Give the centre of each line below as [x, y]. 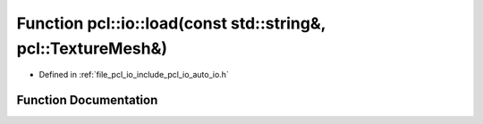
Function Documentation [87, 100]
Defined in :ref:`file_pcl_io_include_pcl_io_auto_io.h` [134, 75]
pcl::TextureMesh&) [92, 48]
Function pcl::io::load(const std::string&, [171, 23]
